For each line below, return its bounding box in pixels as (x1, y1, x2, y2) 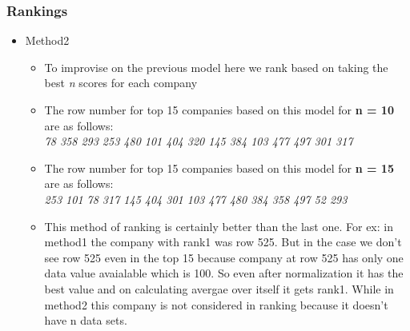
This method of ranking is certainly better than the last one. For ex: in (44, 217, 393, 234)
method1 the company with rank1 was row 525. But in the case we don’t (44, 233, 402, 250)
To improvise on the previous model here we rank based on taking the (44, 58, 388, 75)
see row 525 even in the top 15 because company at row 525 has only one (44, 249, 404, 265)
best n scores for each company (44, 74, 198, 91)
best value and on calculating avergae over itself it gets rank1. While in (44, 280, 394, 297)
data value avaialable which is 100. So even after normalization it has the (44, 265, 404, 281)
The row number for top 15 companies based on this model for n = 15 (44, 159, 394, 176)
